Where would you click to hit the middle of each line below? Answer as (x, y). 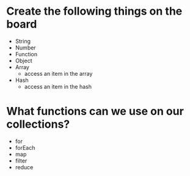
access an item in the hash (58, 86)
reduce (24, 167)
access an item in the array (58, 73)
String (23, 41)
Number (25, 48)
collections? (38, 124)
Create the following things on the (94, 11)
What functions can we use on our (95, 112)
